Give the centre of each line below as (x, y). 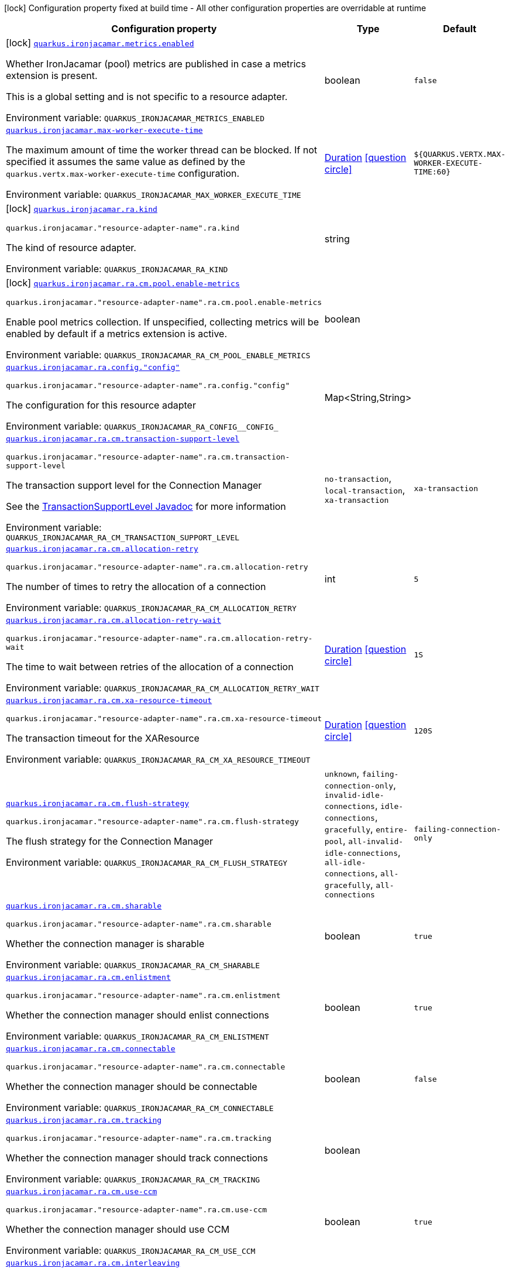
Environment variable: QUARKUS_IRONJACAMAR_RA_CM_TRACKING (133, 1179)
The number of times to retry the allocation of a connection (136, 587)
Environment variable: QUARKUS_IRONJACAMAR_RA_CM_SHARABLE (133, 965)
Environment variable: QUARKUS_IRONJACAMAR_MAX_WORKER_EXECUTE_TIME (154, 194)
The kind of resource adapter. (71, 248)
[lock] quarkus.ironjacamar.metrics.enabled (100, 43)
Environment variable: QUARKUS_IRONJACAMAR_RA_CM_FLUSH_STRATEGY (147, 862)
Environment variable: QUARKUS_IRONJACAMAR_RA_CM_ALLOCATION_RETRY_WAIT (163, 688)
